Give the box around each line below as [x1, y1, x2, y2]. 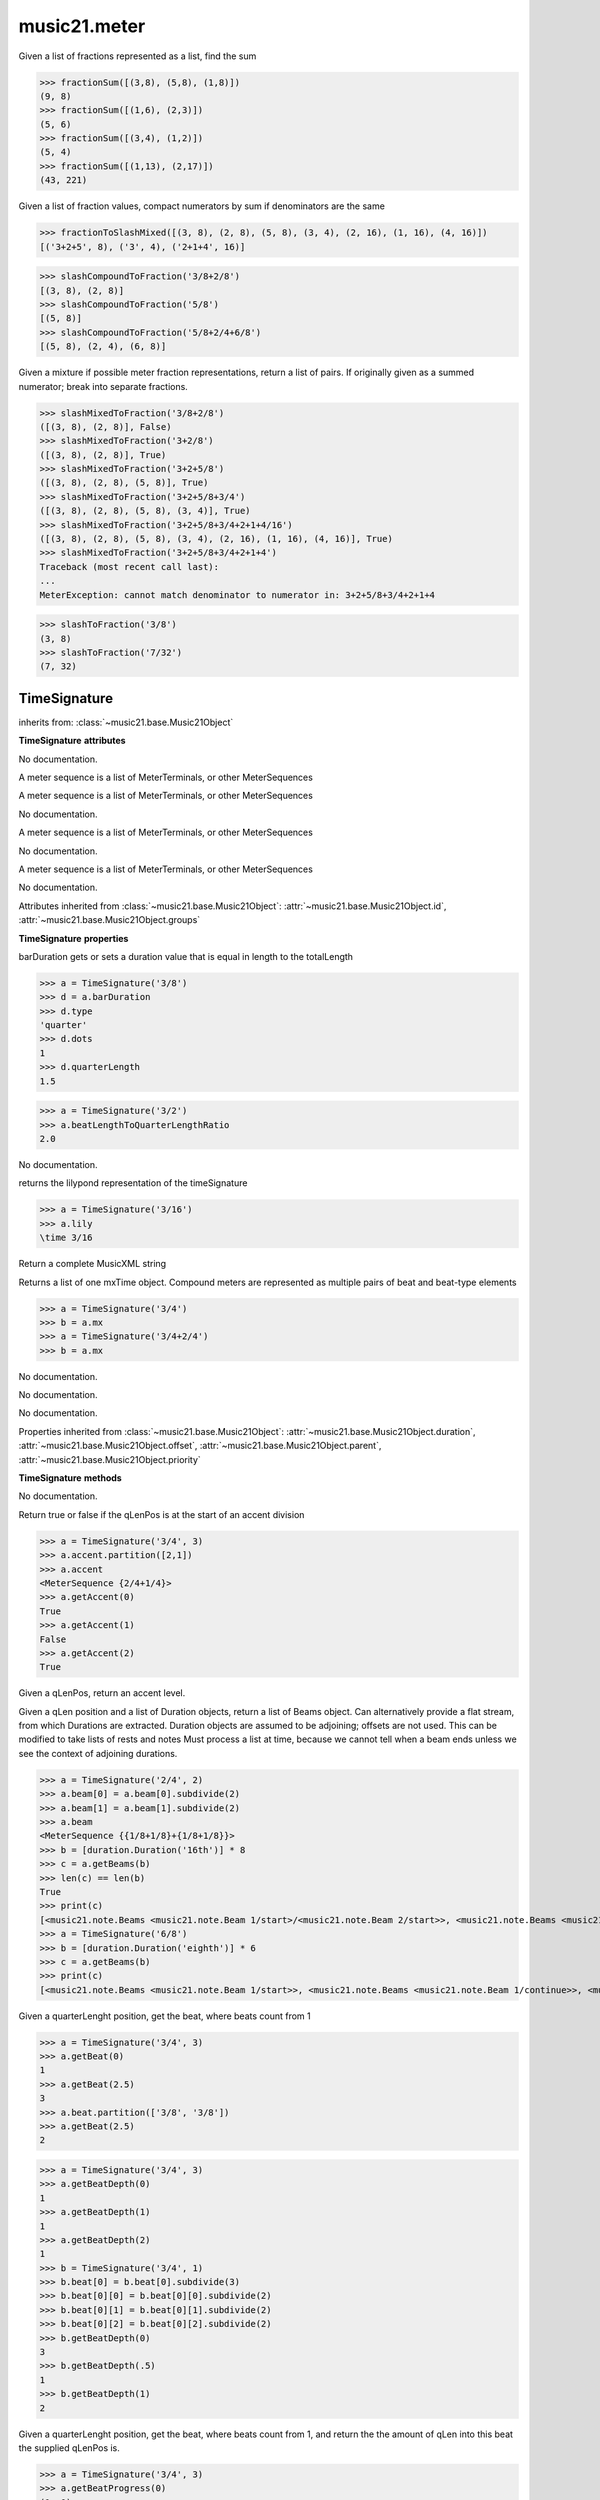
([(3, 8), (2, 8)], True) [39, 449, 167, 460]
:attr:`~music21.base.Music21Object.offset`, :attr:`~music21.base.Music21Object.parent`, [18, 1440, 382, 1452]
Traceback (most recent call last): [39, 561, 220, 572]
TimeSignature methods [18, 1472, 122, 1484]
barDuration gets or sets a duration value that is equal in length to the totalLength [18, 950, 354, 962]
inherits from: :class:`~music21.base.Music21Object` [18, 716, 234, 728]
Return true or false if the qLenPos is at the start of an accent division [18, 1508, 305, 1520]
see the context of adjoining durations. [18, 1747, 178, 1759]
